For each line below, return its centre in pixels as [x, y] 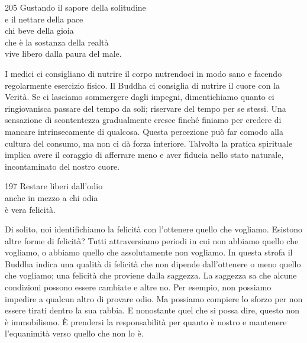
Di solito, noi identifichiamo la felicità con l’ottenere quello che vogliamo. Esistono [154, 229]
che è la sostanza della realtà [57, 42]
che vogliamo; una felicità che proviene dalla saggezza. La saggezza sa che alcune [151, 275]
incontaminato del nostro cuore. [62, 166]
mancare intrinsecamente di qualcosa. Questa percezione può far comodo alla [144, 131]
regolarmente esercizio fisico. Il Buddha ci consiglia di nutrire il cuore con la [142, 85]
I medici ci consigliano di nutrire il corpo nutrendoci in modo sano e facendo [143, 73]
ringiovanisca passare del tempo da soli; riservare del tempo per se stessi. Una [146, 108]
